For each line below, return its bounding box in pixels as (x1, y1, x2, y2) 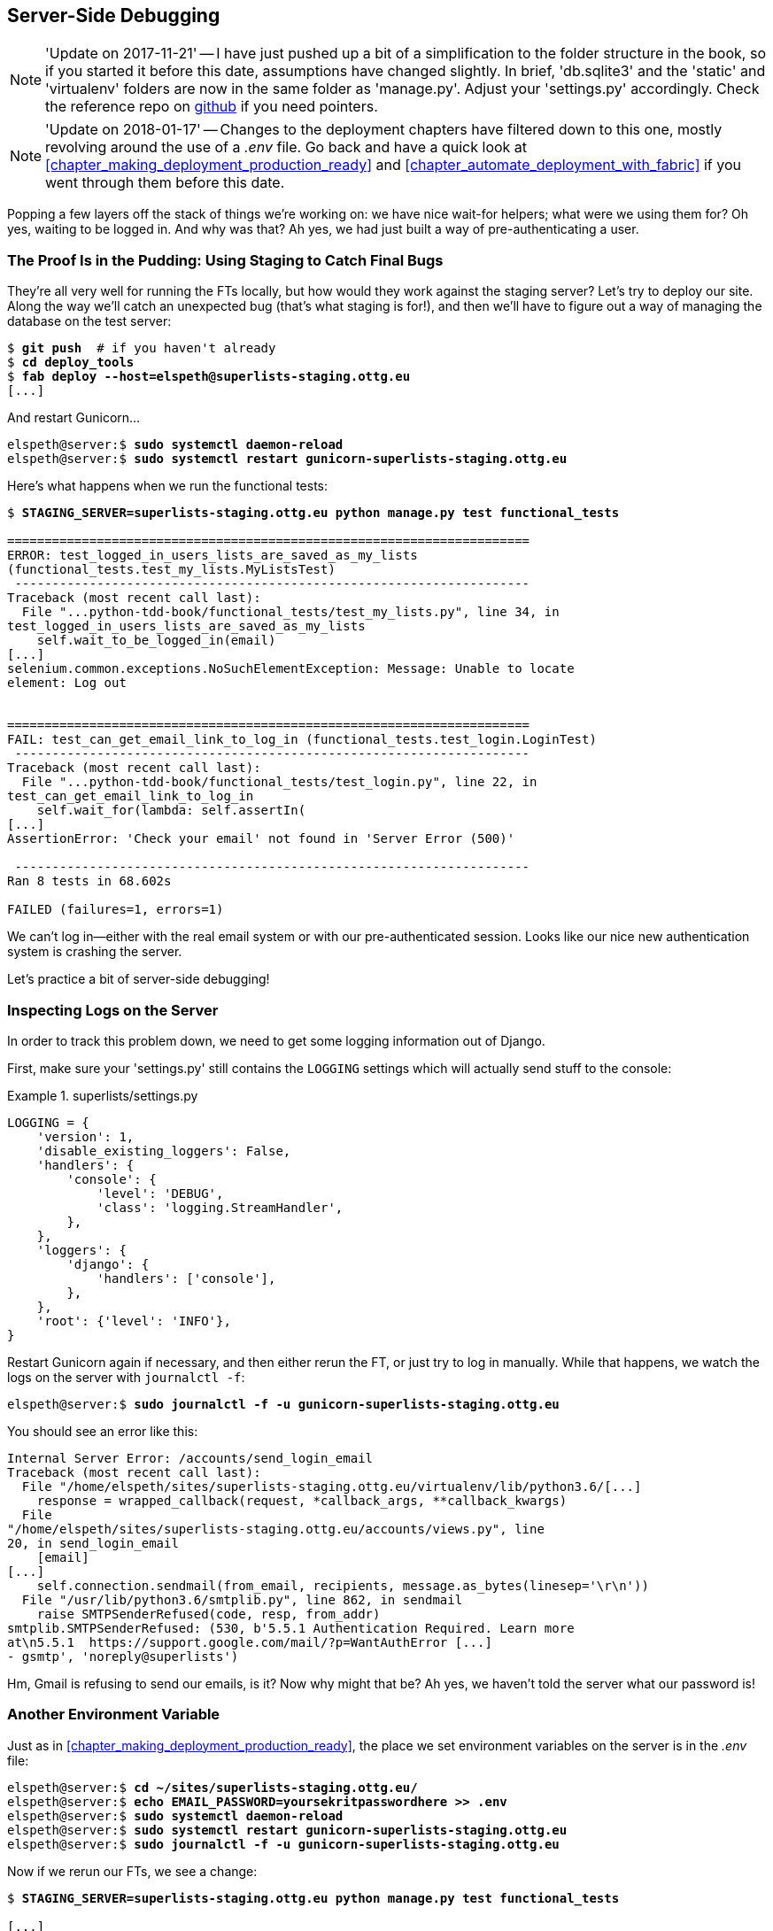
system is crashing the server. (7, 944, 182, 960)
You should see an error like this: (7, 1423, 198, 1439)
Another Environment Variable (7, 1705, 220, 1724)
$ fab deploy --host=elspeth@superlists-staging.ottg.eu (7, 369, 411, 384)
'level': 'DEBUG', (97, 1186, 224, 1201)
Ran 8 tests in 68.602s (7, 874, 172, 889)
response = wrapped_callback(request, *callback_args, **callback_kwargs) (36, 1493, 568, 1508)
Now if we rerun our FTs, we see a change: (7, 1863, 258, 1879)
